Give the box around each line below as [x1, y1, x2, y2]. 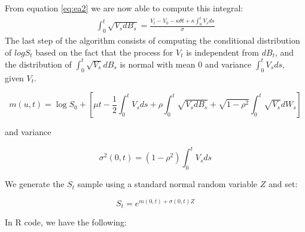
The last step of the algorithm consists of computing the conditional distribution [5, 34, 300, 47]
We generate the [5, 178, 65, 190]
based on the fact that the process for [35, 45, 173, 58]
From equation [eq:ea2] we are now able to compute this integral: [5, 2, 243, 14]
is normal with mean [120, 57, 196, 70]
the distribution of [5, 57, 72, 70]
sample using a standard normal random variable [77, 178, 258, 190]
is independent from [186, 45, 260, 58]
